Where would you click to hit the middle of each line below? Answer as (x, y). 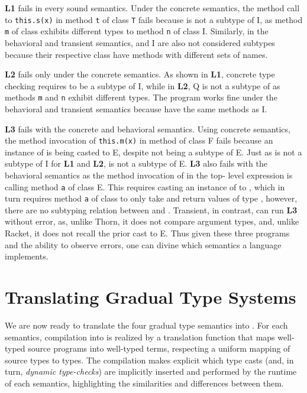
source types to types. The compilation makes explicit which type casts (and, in (149, 360)
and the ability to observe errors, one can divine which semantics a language (143, 244)
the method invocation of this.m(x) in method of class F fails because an (139, 140)
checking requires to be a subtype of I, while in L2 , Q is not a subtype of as (143, 85)
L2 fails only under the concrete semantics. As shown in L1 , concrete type (140, 74)
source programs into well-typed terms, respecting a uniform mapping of (159, 348)
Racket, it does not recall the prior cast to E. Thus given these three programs (147, 233)
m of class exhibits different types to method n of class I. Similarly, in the (137, 31)
